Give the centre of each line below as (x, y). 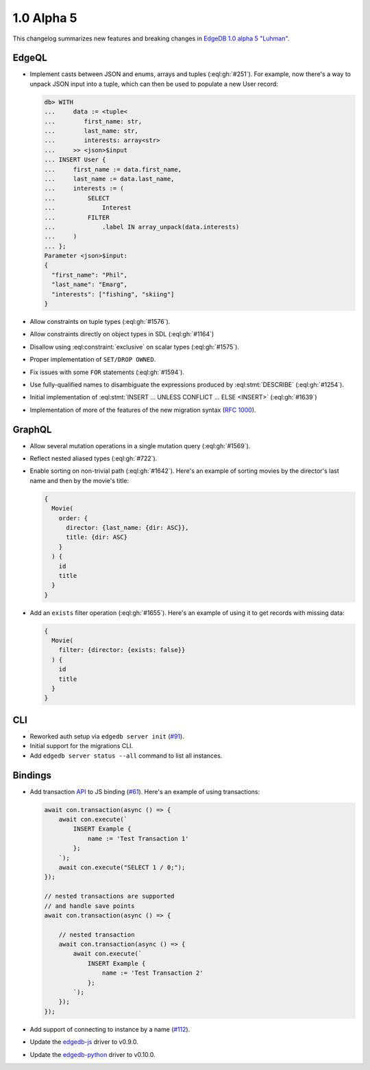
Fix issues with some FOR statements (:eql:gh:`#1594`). (107, 372)
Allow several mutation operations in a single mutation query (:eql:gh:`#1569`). (140, 445)
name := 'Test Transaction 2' (152, 973)
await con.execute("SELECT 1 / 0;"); (122, 867)
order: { (73, 518)
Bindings (32, 775)
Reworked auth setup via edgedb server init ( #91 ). (107, 736)
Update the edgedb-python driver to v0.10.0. (92, 1054)
